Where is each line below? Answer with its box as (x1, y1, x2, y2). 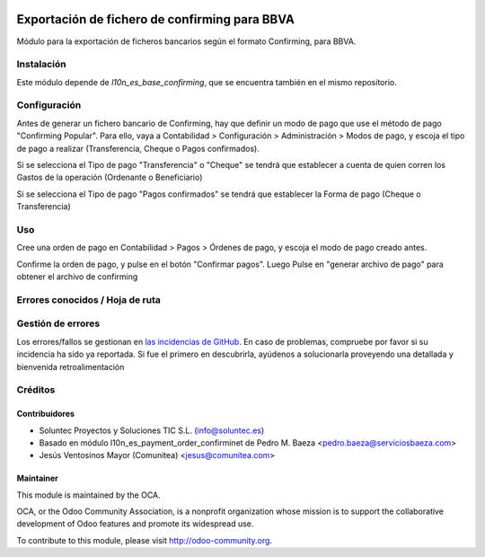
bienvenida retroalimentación (16, 361, 125, 372)
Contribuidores (16, 409, 75, 420)
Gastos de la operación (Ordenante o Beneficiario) (16, 172, 203, 183)
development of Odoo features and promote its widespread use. (16, 518, 254, 529)
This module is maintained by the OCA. (16, 490, 161, 500)
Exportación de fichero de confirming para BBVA (16, 12, 295, 27)
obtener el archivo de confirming (16, 271, 138, 282)
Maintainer (16, 473, 58, 484)
